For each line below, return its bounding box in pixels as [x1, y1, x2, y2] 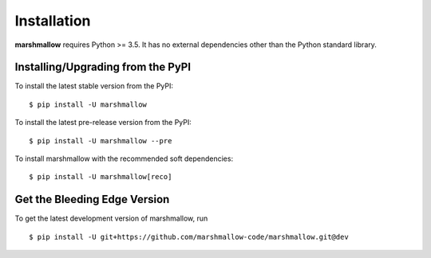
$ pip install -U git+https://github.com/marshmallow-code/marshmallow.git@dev [29, 232, 349, 241]
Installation [14, 12, 91, 29]
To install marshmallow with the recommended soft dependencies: [14, 154, 234, 163]
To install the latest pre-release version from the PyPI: [14, 118, 192, 127]
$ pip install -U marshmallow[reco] [29, 172, 172, 182]
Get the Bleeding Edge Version [14, 193, 170, 206]
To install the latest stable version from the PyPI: [14, 81, 174, 91]
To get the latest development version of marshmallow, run [14, 213, 208, 223]
